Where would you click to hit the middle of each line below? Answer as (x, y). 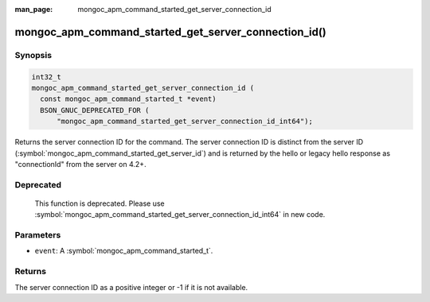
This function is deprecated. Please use (100, 203)
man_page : (34, 9)
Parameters (38, 235)
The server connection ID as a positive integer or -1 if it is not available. (131, 287)
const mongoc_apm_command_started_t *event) (128, 99)
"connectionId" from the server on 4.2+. (80, 164)
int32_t (46, 77)
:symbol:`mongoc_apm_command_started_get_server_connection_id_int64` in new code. (180, 215)
